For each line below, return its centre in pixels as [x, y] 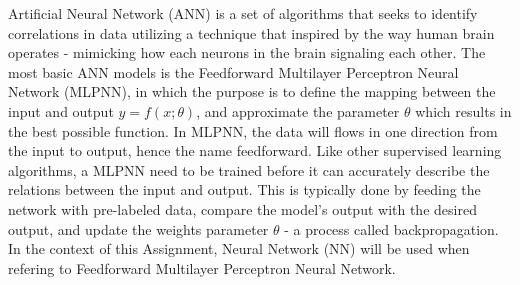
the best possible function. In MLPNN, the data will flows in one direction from [253, 130]
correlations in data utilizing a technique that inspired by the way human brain [251, 32]
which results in [463, 110]
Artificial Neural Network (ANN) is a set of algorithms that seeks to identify [243, 13]
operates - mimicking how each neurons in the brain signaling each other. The [247, 52]
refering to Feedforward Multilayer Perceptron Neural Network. [202, 267]
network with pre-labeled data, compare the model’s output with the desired [242, 208]
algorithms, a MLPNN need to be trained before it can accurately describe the [249, 169]
